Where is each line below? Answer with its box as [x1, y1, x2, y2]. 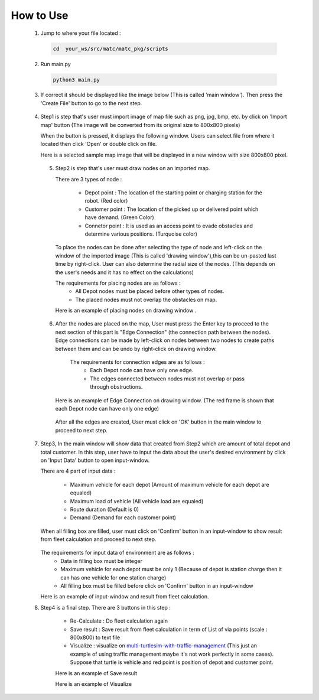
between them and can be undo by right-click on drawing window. [55, 345, 217, 352]
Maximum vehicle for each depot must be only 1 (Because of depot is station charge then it [60, 566, 282, 573]
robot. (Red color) [84, 197, 128, 204]
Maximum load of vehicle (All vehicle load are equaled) [70, 497, 204, 504]
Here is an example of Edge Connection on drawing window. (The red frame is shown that [55, 396, 274, 404]
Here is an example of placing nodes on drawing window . [55, 307, 197, 314]
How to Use [11, 9, 69, 22]
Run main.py [40, 60, 71, 67]
